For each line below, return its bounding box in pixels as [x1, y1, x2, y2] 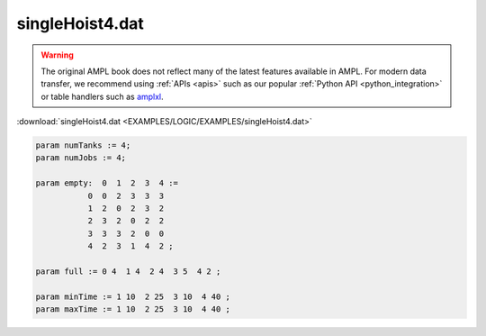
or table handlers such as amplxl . [40, 91, 164, 102]
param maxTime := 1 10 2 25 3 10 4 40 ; [35, 304, 231, 314]
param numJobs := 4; [35, 153, 126, 163]
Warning [40, 50, 74, 60]
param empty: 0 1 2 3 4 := [35, 178, 179, 188]
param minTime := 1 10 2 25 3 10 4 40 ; [35, 291, 231, 302]
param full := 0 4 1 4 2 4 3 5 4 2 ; [35, 267, 221, 277]
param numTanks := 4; [35, 141, 131, 150]
